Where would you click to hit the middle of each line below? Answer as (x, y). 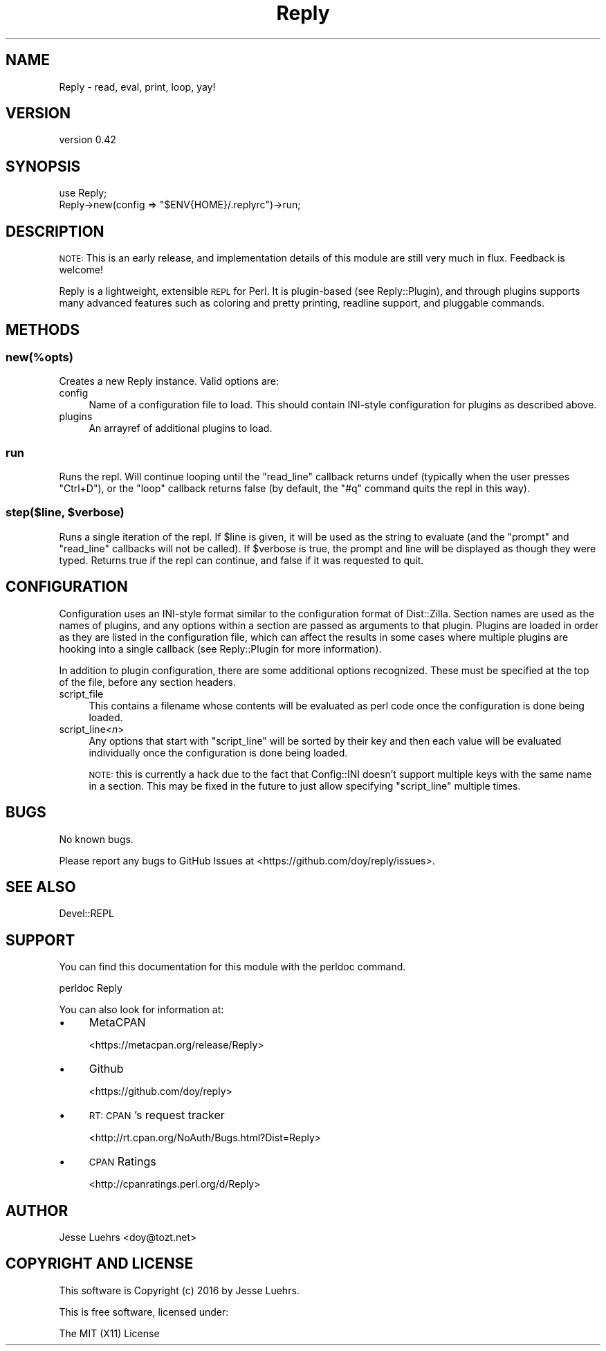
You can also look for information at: (141, 1010)
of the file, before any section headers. (147, 682)
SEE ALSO (41, 887)
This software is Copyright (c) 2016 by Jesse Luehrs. (179, 1290)
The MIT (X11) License (109, 1333)
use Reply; (83, 193)
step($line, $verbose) (65, 513)
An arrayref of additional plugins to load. (181, 428)
